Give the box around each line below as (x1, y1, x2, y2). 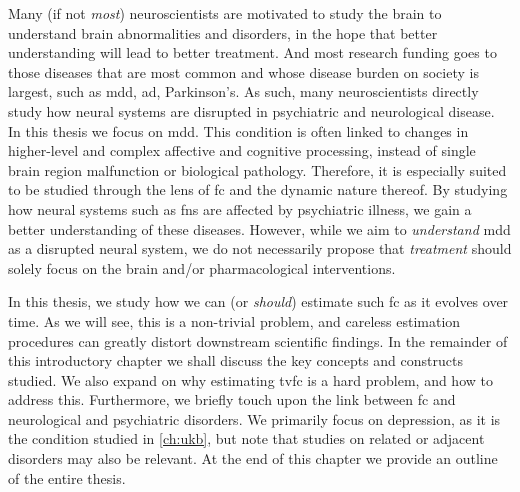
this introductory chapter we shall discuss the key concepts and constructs (8, 350, 463, 371)
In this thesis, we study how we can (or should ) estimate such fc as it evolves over (8, 291, 509, 312)
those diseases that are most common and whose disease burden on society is (8, 61, 479, 82)
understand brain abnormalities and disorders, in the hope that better (8, 22, 438, 43)
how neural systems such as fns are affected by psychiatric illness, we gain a (8, 198, 472, 219)
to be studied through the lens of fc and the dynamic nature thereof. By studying (8, 179, 508, 200)
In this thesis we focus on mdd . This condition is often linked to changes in (8, 120, 469, 141)
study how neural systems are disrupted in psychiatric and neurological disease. (8, 100, 495, 121)
